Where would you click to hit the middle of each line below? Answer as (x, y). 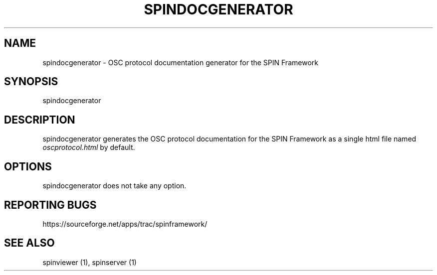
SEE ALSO (29, 243)
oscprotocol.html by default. (89, 147)
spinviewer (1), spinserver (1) (90, 262)
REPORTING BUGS (50, 205)
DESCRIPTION (40, 120)
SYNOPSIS (31, 82)
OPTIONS (28, 166)
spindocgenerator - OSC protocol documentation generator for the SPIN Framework (180, 62)
